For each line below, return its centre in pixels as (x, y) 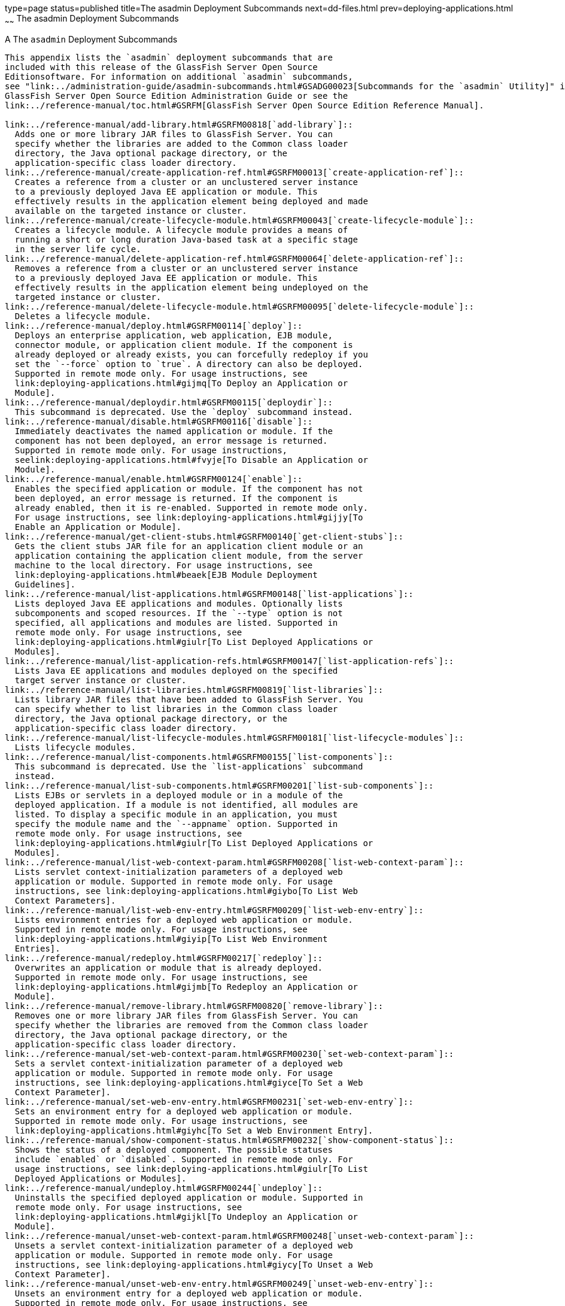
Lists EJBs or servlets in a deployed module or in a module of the (179, 795)
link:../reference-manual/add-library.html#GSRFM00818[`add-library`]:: (179, 124)
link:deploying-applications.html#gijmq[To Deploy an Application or (181, 383)
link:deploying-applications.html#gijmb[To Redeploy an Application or (186, 987)
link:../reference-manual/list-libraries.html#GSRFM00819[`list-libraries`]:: (194, 690)
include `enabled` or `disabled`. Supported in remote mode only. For (184, 1159)
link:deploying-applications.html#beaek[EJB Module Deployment (166, 575)
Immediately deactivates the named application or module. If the (174, 431)
